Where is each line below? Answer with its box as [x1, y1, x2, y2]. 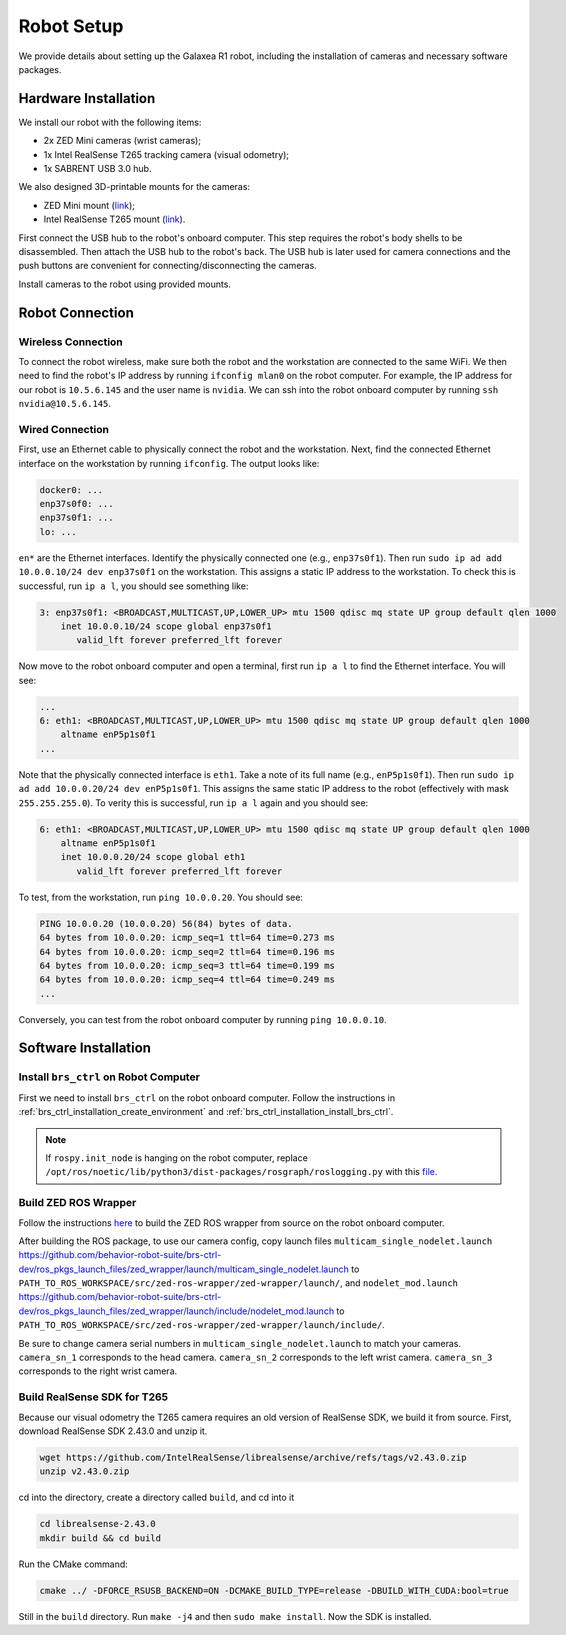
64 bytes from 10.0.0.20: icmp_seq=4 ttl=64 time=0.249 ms [39, 974, 335, 985]
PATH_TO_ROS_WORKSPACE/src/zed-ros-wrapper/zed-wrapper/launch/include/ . [18, 1319, 385, 1331]
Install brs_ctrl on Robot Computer [18, 1070, 200, 1084]
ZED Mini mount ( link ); [43, 199, 135, 211]
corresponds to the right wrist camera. [18, 1365, 178, 1377]
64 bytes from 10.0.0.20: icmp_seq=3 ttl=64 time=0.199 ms [39, 960, 335, 971]
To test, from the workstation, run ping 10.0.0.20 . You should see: [18, 891, 304, 903]
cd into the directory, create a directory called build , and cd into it [18, 1491, 295, 1504]
